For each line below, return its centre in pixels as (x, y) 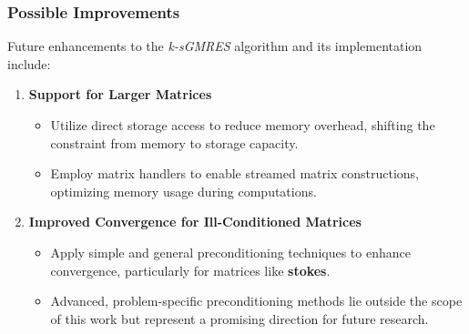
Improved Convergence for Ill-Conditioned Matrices (195, 222)
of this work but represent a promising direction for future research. (240, 318)
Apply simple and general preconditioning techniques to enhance (230, 252)
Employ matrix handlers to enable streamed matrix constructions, (234, 173)
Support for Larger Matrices (120, 94)
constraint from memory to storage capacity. (174, 142)
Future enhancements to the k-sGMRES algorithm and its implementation (215, 46)
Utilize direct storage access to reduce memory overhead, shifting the (243, 125)
